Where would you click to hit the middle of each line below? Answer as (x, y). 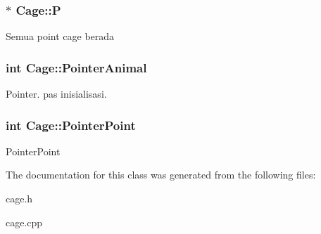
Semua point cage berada (60, 36)
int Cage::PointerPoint (71, 125)
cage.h (19, 199)
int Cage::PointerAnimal (76, 67)
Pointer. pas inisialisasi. (56, 94)
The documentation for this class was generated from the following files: (161, 175)
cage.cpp (24, 222)
